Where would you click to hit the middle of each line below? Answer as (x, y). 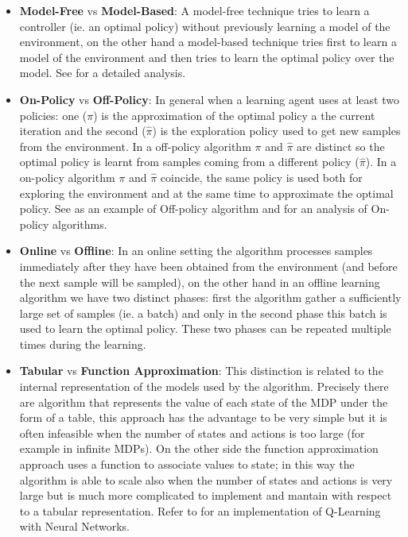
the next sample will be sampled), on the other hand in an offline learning (200, 282)
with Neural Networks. (75, 526)
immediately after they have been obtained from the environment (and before (208, 266)
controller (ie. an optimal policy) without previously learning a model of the (205, 26)
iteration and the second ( (83, 131)
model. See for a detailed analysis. (103, 73)
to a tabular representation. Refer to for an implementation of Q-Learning (200, 510)
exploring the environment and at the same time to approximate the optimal (206, 193)
